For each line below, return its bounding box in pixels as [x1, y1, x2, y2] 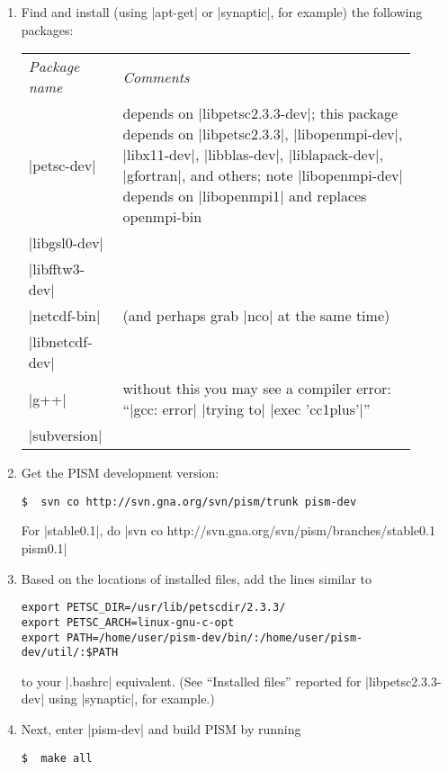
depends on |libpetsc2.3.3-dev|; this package [122, 103, 399, 124]
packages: [21, 20, 74, 39]
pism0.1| [21, 539, 67, 558]
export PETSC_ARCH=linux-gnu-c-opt [21, 615, 235, 629]
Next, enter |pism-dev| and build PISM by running [21, 720, 301, 739]
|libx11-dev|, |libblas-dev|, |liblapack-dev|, [122, 144, 383, 166]
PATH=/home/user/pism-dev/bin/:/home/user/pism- [66, 631, 363, 644]
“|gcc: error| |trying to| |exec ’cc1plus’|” [122, 399, 371, 420]
